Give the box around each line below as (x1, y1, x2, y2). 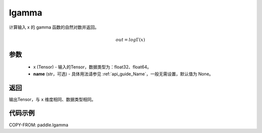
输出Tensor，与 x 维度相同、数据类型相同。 (9, 96, 96, 102)
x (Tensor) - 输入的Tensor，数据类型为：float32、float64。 (33, 64, 151, 70)
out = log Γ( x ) (115, 37, 146, 42)
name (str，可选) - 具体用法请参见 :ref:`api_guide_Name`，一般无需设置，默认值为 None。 (33, 71, 213, 77)
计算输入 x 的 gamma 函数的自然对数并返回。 (9, 24, 99, 30)
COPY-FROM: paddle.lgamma (9, 122, 68, 128)
